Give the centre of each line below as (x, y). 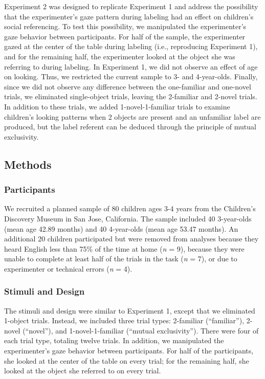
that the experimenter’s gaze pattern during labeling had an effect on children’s (129, 16)
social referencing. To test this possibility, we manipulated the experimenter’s (125, 26)
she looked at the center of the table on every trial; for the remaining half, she (127, 360)
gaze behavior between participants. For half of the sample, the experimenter (125, 36)
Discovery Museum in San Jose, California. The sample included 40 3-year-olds (128, 218)
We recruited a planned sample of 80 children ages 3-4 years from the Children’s (130, 208)
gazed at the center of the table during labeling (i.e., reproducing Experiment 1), (131, 46)
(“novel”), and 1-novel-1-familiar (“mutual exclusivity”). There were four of (141, 330)
